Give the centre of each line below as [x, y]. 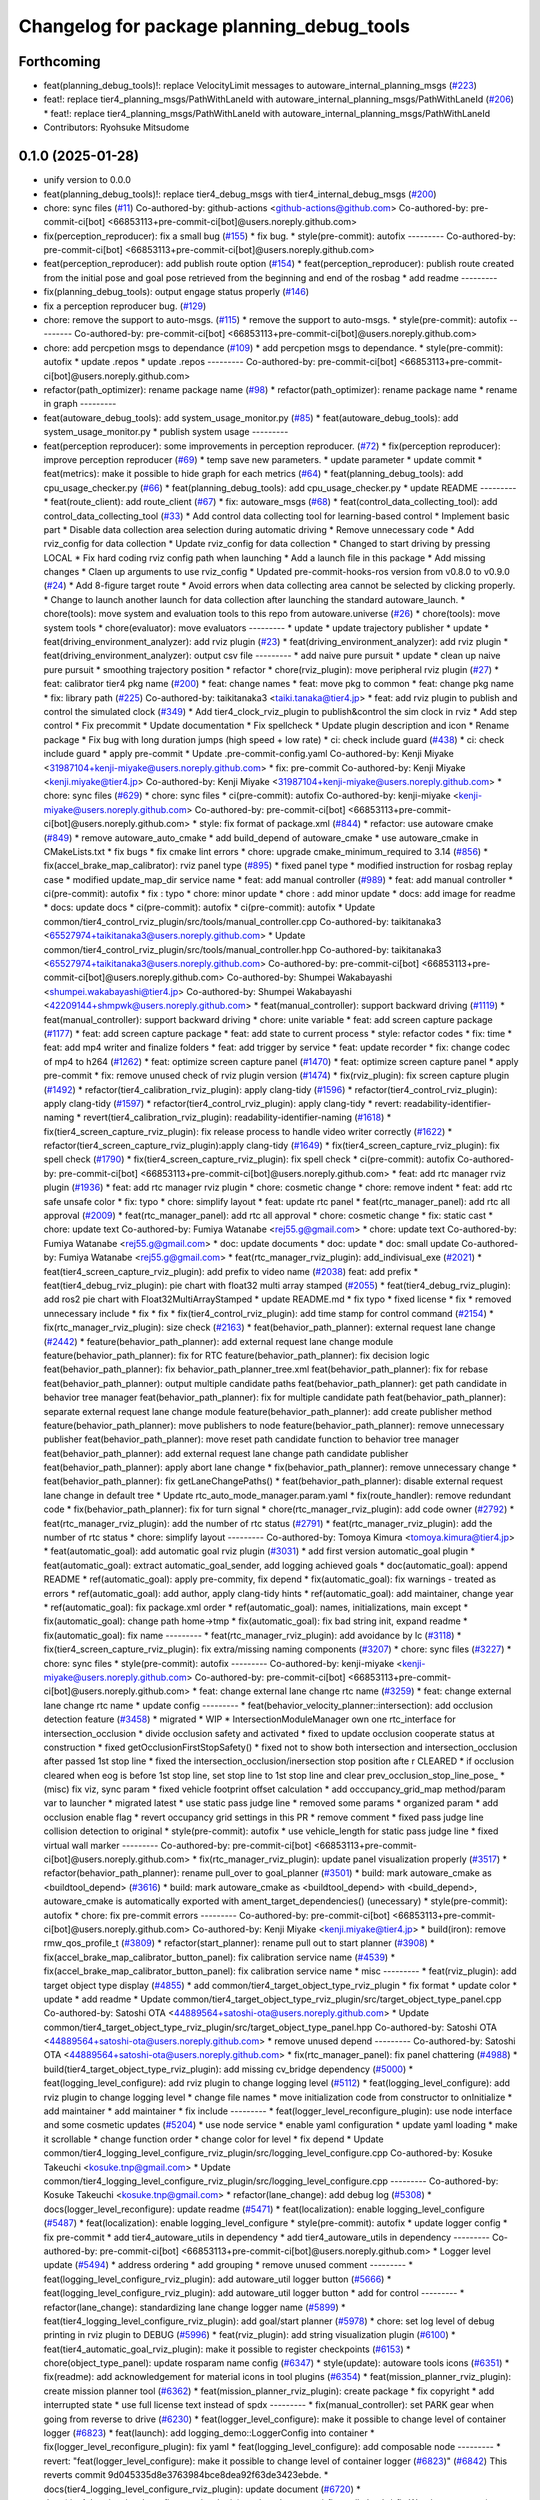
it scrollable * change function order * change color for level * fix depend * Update [213, 2139]
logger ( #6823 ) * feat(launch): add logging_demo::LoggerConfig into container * [209, 2433]
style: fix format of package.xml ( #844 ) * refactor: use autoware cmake [346, 824]
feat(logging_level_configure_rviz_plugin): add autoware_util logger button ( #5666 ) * [217, 2279]
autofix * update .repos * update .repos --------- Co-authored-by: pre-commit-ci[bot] [220, 362]
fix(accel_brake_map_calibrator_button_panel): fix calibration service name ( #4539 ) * [219, 1957]
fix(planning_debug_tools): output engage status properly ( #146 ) [176, 292]
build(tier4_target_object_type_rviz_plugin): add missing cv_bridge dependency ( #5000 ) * [228, 2069]
